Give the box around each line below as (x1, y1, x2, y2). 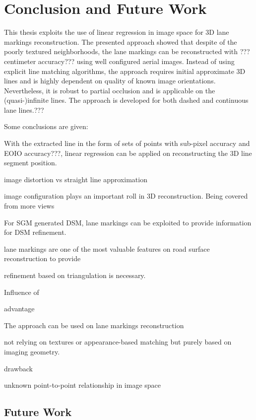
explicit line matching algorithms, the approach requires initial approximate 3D (4, 66, 246, 76)
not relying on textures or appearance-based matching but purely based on (4, 337, 232, 347)
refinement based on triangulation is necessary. (4, 270, 146, 280)
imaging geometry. (4, 346, 60, 356)
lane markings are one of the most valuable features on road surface (4, 243, 210, 254)
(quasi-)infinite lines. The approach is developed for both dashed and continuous (4, 95, 249, 105)
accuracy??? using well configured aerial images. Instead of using (38, 56, 235, 66)
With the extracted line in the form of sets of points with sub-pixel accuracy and (4, 138, 250, 148)
